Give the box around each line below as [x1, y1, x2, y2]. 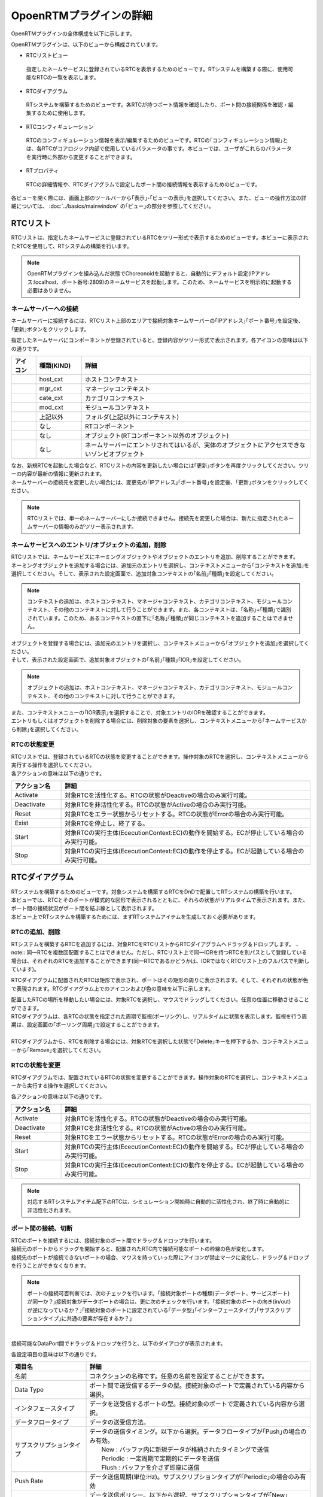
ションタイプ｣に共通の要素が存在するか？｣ [27, 1314, 132, 1322]
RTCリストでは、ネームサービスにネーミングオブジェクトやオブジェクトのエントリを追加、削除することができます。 [11, 553, 299, 560]
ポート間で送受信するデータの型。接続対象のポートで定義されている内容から [89, 1381, 305, 1390]
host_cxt [39, 375, 63, 383]
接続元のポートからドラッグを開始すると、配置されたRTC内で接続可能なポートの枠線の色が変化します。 [11, 1246, 267, 1253]
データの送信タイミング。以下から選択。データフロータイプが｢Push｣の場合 [89, 1428, 301, 1436]
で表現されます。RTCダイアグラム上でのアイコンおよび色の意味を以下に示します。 [11, 985, 214, 992]
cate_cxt [39, 393, 63, 402]
